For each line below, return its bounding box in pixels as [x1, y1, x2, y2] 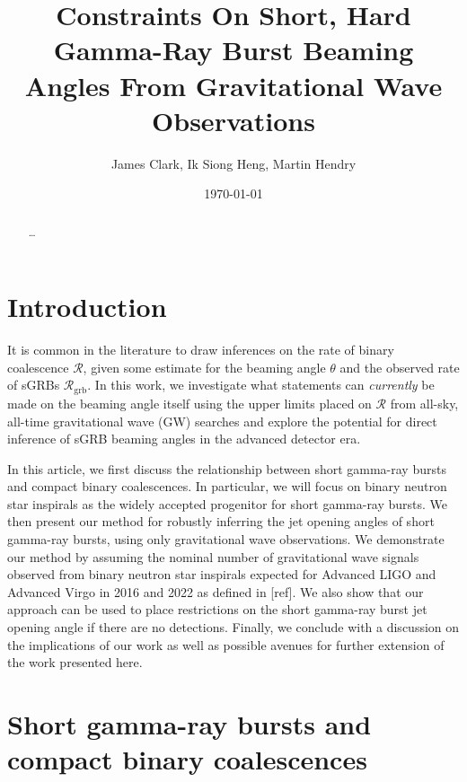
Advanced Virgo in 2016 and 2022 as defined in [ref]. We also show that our [7, 582, 424, 601]
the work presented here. [7, 653, 143, 672]
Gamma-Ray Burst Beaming [53, 31, 414, 68]
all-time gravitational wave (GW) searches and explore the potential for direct [7, 411, 437, 430]
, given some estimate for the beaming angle [83, 357, 326, 376]
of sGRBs [7, 375, 60, 394]
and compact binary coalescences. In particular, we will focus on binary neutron [7, 477, 447, 496]
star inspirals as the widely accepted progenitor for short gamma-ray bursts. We [7, 494, 448, 513]
